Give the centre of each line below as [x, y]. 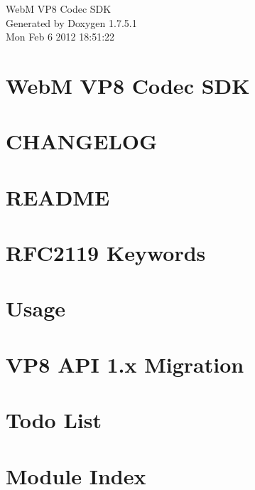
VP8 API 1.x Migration [125, 364]
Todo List [54, 420]
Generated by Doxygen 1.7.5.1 [71, 22]
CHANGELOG [82, 141]
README [58, 197]
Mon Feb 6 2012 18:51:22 [60, 37]
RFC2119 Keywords [106, 253]
